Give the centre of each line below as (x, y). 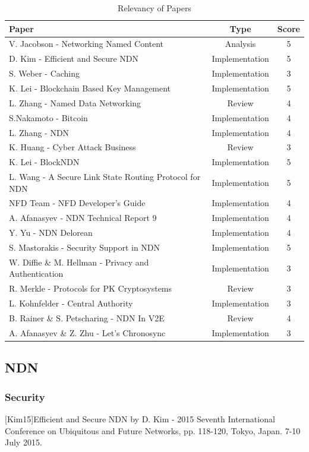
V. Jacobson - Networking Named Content (86, 44)
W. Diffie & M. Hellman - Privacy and (79, 262)
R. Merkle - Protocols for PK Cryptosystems (91, 288)
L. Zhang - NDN (39, 132)
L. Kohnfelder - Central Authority (71, 303)
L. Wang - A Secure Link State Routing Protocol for (105, 177)
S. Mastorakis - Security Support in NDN (85, 247)
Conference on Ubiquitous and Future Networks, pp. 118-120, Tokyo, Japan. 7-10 (153, 430)
